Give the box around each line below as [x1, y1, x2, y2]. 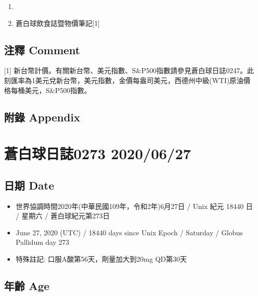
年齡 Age [4, 278, 50, 293]
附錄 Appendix [4, 109, 81, 124]
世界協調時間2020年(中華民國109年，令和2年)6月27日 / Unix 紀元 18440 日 [15, 200, 253, 211]
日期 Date [4, 177, 54, 193]
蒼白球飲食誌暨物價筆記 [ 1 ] [15, 17, 100, 28]
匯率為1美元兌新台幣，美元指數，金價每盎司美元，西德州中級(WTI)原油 [10, 75, 244, 85]
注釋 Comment [4, 42, 81, 57]
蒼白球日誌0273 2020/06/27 [4, 143, 191, 164]
